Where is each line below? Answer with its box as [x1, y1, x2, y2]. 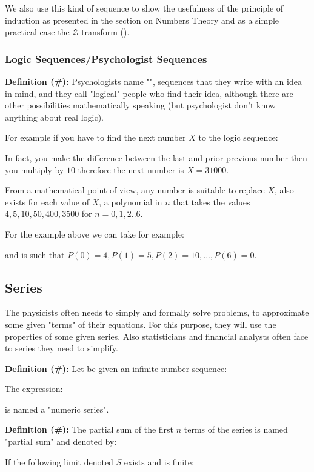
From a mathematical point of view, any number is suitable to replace [5, 184, 265, 196]
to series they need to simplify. [5, 342, 118, 354]
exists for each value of [5, 195, 90, 208]
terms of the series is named [184, 423, 288, 436]
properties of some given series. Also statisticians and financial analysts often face [5, 330, 309, 342]
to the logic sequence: [198, 131, 278, 144]
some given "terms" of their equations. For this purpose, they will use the [5, 317, 276, 330]
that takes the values [173, 195, 250, 208]
